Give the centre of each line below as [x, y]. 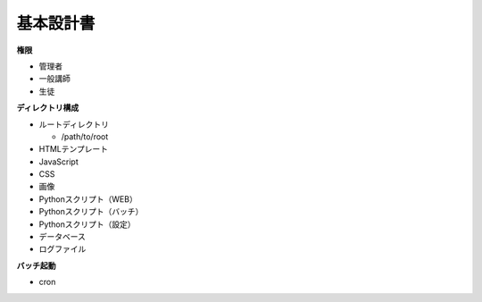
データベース [62, 237]
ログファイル [62, 249]
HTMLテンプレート [74, 149]
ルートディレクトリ [74, 124]
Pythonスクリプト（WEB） [88, 199]
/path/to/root [85, 136]
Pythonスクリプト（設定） [87, 224]
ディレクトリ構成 [48, 108]
